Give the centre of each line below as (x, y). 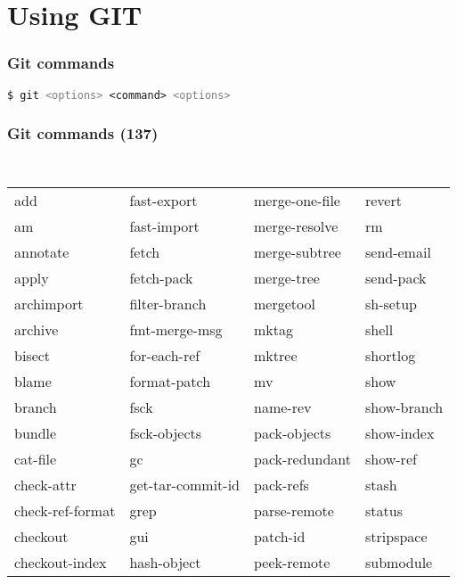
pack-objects (293, 433)
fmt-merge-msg (176, 330)
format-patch (170, 382)
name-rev (283, 407)
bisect (33, 356)
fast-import (164, 226)
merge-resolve (296, 226)
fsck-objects (166, 433)
